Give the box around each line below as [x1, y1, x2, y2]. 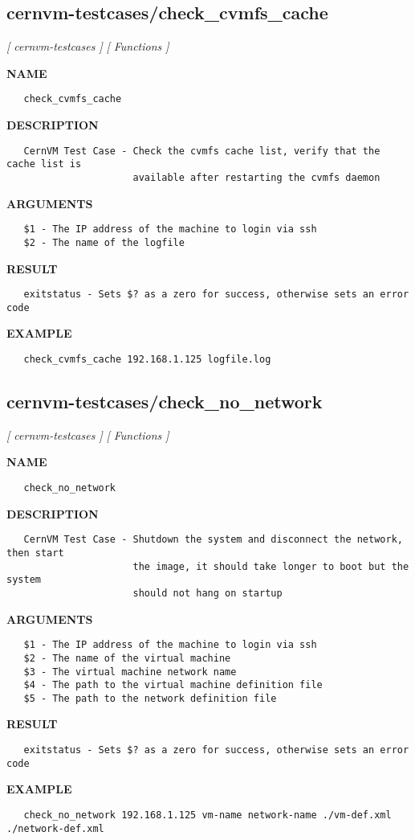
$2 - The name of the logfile [23, 236, 185, 248]
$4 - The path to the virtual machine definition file [23, 679, 323, 691]
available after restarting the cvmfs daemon [132, 171, 380, 183]
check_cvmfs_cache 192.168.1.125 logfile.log [23, 354, 271, 366]
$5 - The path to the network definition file [23, 692, 277, 704]
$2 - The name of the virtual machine [23, 652, 231, 664]
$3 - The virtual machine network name [23, 666, 237, 678]
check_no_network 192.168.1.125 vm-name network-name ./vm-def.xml [23, 809, 392, 821]
